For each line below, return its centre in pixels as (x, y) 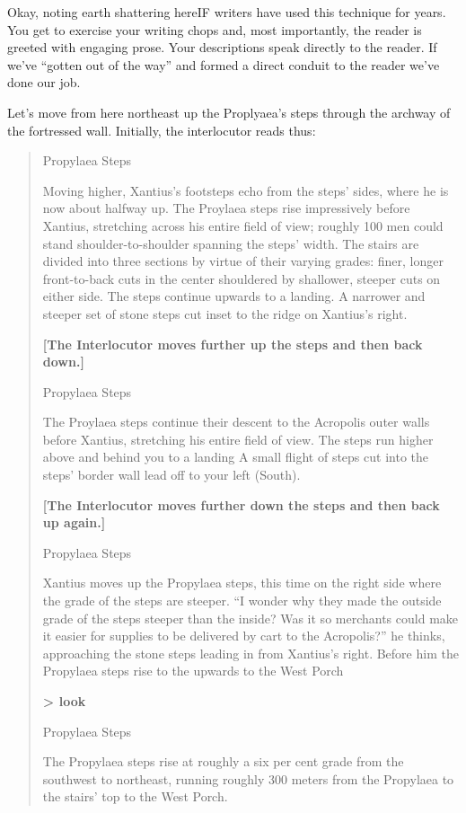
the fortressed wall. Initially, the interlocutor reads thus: (162, 130)
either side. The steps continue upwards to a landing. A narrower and (234, 296)
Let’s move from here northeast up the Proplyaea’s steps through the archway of (229, 112)
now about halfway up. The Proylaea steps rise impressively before (226, 208)
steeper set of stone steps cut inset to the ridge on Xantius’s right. (225, 313)
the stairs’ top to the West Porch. (135, 796)
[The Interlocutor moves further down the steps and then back (241, 504)
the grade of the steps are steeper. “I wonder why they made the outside (242, 601)
